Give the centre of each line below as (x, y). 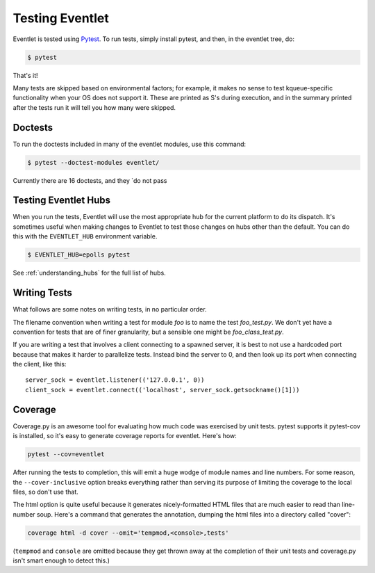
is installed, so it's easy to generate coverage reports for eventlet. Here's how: (125, 436)
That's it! (25, 75)
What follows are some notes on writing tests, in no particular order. (110, 309)
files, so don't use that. (46, 492)
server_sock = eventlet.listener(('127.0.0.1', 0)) (115, 380)
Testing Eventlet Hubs (62, 201)
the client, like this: (40, 364)
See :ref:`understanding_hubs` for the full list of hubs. (89, 273)
